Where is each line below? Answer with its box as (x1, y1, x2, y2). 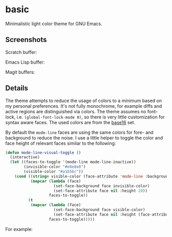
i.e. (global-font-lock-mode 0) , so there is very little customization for (16, 114, 165, 120)
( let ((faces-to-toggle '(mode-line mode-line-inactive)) (10, 160, 137, 165)
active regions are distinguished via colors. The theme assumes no (5, 108, 146, 114)
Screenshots (5, 35, 47, 44)
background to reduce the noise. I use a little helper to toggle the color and (5, 134, 163, 141)
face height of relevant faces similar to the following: (5, 140, 116, 146)
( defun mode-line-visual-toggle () (5, 150, 81, 155)
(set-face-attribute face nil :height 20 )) (53, 188, 147, 193)
